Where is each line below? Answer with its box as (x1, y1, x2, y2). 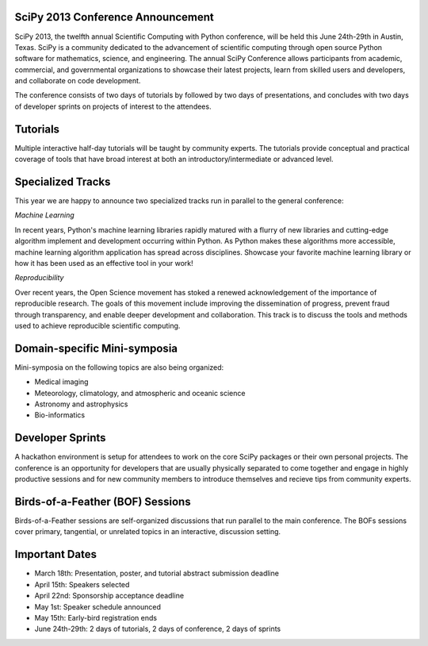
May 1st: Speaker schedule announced (34, 602, 162, 611)
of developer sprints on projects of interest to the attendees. (14, 102, 212, 111)
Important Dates (14, 548, 97, 561)
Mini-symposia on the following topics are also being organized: (14, 362, 224, 372)
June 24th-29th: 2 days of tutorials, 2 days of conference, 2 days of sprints (34, 624, 281, 634)
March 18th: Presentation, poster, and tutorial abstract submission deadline (34, 568, 279, 579)
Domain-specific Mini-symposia (14, 341, 178, 355)
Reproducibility (14, 273, 64, 283)
